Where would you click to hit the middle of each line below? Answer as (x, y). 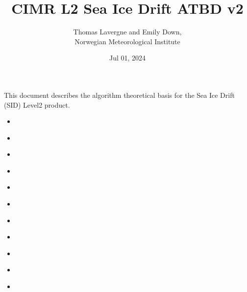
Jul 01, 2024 (127, 58)
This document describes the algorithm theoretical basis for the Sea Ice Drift (119, 95)
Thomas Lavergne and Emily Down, (127, 32)
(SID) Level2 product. (37, 104)
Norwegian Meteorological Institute (127, 41)
